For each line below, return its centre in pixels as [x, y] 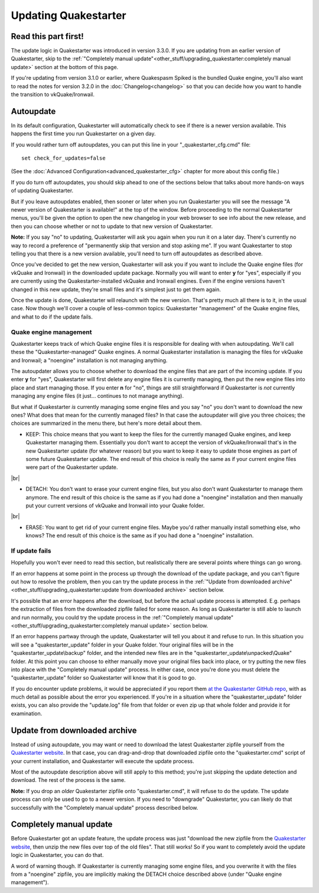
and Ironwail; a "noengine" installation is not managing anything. [89, 360]
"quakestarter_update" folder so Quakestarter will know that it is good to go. [103, 678]
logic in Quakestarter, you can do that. [57, 855]
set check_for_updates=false [64, 158]
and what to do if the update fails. [52, 317]
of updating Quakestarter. [42, 191]
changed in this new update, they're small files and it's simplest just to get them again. [116, 289]
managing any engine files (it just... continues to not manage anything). [97, 396]
